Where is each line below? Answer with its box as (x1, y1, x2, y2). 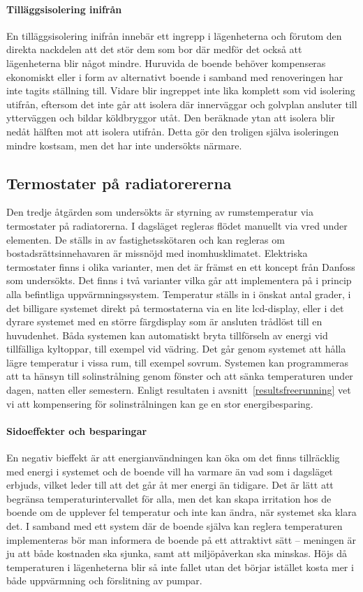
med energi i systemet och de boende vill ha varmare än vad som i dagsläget (6, 464, 333, 478)
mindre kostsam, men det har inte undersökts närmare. (6, 138, 242, 152)
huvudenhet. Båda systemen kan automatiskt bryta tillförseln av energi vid (6, 327, 328, 342)
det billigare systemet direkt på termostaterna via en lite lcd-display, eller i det (6, 300, 344, 315)
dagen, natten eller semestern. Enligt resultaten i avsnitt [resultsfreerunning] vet (6, 383, 351, 397)
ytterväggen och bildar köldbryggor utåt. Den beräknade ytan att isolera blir (6, 110, 335, 125)
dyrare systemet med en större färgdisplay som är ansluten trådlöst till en (6, 314, 323, 329)
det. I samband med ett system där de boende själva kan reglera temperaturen (6, 519, 343, 533)
